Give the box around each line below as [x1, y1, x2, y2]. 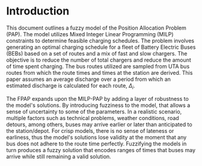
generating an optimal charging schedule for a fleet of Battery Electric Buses [6, 43, 196, 51]
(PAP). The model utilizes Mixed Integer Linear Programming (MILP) [6, 30, 174, 37]
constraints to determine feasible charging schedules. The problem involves [6, 37, 194, 44]
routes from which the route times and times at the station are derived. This [6, 69, 193, 76]
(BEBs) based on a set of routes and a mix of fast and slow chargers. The [6, 49, 188, 57]
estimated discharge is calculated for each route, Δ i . [6, 81, 135, 91]
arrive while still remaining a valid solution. [6, 153, 111, 160]
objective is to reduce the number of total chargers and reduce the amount [6, 56, 191, 63]
